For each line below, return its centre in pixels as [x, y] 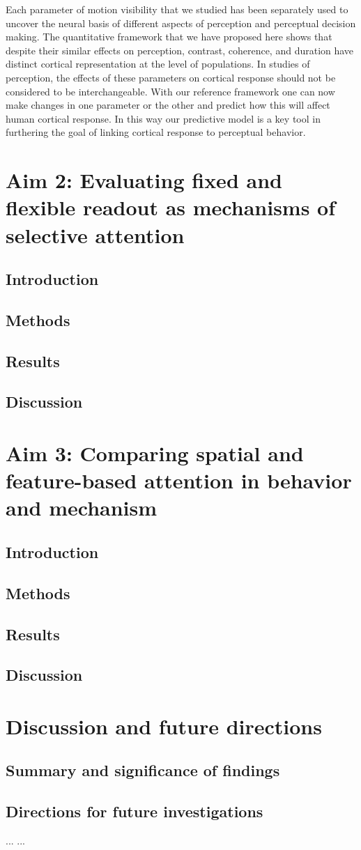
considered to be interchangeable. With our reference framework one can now [170, 91]
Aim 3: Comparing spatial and [155, 453]
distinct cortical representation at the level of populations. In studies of [158, 64]
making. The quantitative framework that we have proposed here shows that [169, 37]
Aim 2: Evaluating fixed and [144, 180]
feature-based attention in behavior [179, 480]
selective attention [95, 234]
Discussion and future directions [164, 726]
